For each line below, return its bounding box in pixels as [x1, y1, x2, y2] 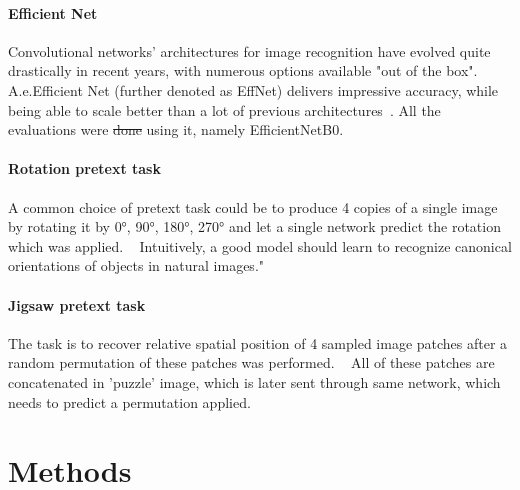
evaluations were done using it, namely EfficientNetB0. [8, 119, 344, 140]
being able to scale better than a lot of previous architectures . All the [8, 99, 441, 120]
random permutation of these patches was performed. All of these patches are [8, 352, 495, 373]
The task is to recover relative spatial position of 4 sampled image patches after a [8, 332, 508, 353]
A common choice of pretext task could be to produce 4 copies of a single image [8, 196, 498, 217]
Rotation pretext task [8, 158, 161, 179]
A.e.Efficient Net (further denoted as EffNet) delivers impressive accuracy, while [8, 79, 499, 100]
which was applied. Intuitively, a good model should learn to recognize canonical [8, 235, 512, 256]
